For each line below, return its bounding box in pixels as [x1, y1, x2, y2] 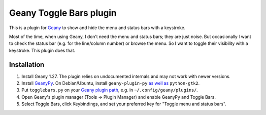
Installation [9, 60, 44, 69]
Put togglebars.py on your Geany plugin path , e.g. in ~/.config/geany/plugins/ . [21, 87, 198, 93]
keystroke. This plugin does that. [9, 47, 76, 53]
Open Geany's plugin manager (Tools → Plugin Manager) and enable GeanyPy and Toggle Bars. [21, 94, 216, 100]
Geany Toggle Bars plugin [9, 7, 117, 18]
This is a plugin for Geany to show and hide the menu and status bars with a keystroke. [9, 25, 186, 31]
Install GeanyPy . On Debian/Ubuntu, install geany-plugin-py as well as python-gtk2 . [21, 80, 200, 86]
